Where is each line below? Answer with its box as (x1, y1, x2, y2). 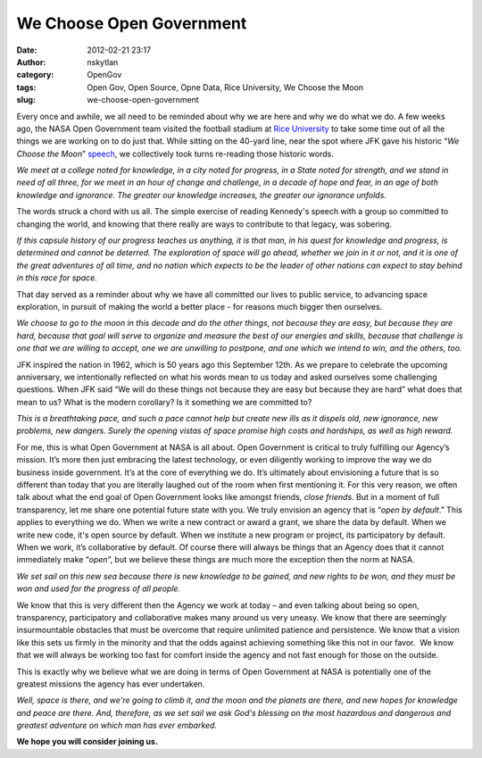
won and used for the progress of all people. (16, 583, 181, 594)
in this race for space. (16, 272, 97, 283)
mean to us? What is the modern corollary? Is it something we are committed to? (16, 396, 312, 407)
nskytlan (87, 56, 119, 67)
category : (16, 70, 54, 80)
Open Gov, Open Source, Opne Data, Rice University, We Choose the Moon (87, 81, 364, 93)
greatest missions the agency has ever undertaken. (16, 679, 205, 689)
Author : (16, 56, 46, 67)
